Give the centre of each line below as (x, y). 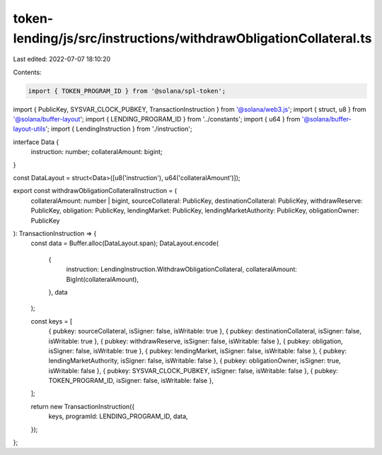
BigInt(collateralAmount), (103, 279)
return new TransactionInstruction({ (83, 406)
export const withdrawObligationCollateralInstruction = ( (95, 191)
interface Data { (36, 142)
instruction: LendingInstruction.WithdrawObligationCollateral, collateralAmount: (181, 269)
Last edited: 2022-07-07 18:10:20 (62, 59)
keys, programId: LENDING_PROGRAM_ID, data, (118, 416)
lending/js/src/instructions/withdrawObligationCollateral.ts (192, 38)
